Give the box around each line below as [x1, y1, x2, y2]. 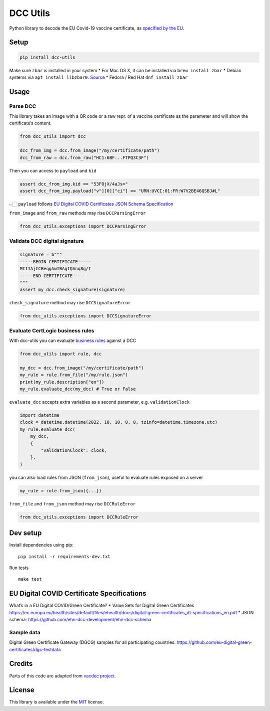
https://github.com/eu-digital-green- [176, 639, 252, 645]
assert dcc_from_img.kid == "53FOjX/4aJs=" [19, 181, 128, 187]
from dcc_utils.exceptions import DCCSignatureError [19, 313, 152, 319]
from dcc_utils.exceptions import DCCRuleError [19, 514, 138, 520]
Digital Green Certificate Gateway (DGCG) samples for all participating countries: [9, 639, 176, 645]
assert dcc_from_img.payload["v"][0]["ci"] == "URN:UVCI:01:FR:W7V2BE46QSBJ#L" [19, 188, 220, 194]
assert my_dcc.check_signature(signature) [19, 287, 125, 293]
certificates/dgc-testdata [9, 646, 61, 652]
